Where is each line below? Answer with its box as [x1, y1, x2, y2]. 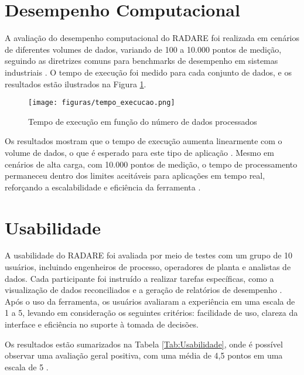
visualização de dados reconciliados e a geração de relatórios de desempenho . [5, 284, 282, 296]
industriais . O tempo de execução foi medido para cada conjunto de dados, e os [5, 66, 292, 78]
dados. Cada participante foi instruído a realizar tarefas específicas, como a [5, 272, 274, 284]
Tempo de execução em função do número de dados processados [28, 115, 257, 127]
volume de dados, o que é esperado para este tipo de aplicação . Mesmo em [5, 146, 274, 158]
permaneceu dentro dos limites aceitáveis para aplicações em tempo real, [5, 169, 265, 182]
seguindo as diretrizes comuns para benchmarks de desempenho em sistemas [5, 54, 278, 67]
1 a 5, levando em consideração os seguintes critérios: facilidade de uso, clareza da [5, 306, 298, 319]
